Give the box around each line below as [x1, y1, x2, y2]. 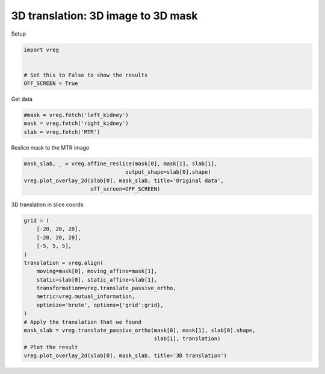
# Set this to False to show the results [23, 71, 148, 78]
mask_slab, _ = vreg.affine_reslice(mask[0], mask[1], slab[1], [23, 160, 218, 167]
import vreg [23, 46, 60, 53]
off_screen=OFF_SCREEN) [90, 185, 161, 192]
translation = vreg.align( [23, 259, 104, 266]
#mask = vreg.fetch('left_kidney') [23, 112, 129, 119]
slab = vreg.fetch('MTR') [23, 128, 101, 135]
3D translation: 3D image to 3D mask [11, 9, 198, 22]
